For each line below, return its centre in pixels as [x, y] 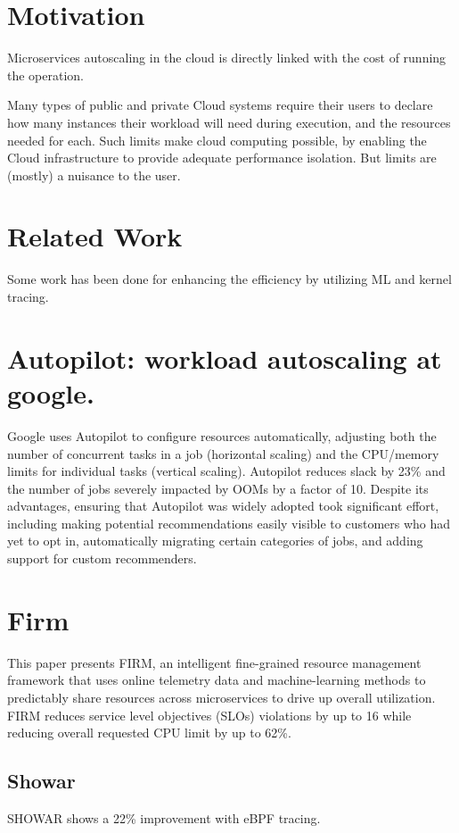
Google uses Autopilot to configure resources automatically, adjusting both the [222, 435]
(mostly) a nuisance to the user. [94, 175]
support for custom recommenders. [102, 558]
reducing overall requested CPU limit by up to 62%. [149, 733]
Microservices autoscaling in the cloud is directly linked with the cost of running [227, 58]
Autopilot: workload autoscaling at [225, 358]
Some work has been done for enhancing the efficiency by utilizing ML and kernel [229, 279]
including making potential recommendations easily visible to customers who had [229, 523]
